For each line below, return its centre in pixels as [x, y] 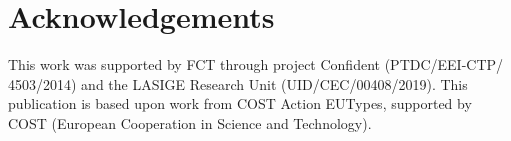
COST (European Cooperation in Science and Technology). [190, 122]
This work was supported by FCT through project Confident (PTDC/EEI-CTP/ [256, 64]
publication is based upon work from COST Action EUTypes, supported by [240, 103]
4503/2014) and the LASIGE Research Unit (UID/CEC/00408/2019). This [238, 83]
